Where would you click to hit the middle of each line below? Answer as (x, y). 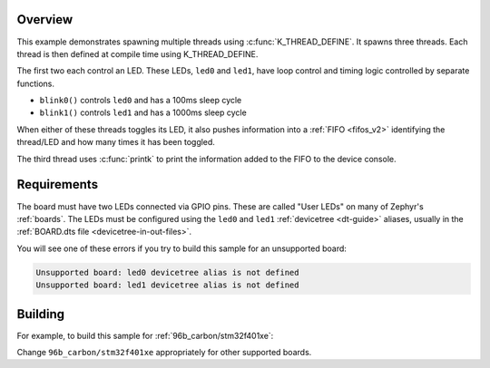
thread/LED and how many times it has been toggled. (116, 142)
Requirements (58, 184)
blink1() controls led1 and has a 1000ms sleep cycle (143, 112)
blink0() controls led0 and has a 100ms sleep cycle (141, 101)
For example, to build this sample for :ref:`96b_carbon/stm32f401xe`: (145, 335)
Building (41, 314)
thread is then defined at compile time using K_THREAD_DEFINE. (137, 53)
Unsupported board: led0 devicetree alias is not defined (167, 272)
